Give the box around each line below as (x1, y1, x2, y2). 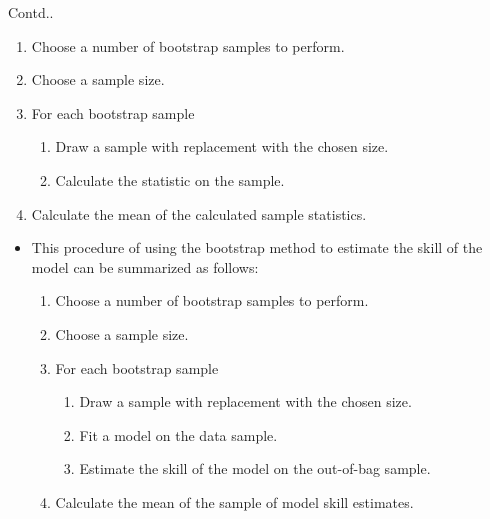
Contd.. (8, 2, 54, 22)
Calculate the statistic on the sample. (55, 169, 285, 190)
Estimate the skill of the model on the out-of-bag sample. (79, 458, 431, 479)
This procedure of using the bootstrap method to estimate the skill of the (31, 237, 483, 258)
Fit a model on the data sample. (79, 424, 278, 445)
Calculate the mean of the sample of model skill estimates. (55, 491, 414, 512)
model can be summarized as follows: (31, 256, 259, 277)
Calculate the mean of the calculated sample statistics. (31, 203, 367, 224)
